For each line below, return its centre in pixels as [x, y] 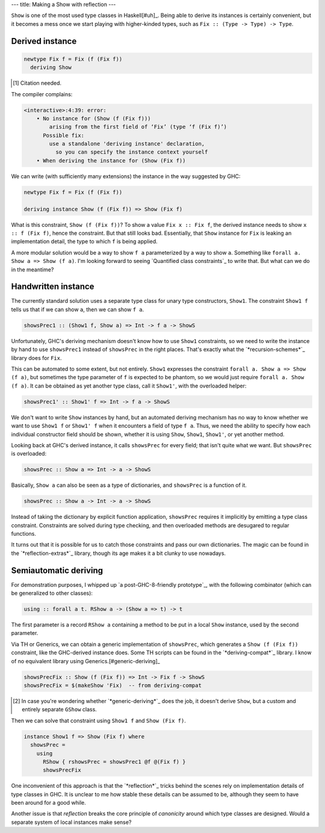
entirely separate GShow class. [60, 710]
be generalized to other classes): [52, 593]
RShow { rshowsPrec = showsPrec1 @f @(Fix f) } [114, 762]
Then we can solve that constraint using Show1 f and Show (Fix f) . [98, 720]
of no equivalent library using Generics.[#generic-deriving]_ [85, 661]
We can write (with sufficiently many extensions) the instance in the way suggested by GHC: [126, 176]
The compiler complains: [42, 94]
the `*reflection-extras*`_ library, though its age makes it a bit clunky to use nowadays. [118, 553]
